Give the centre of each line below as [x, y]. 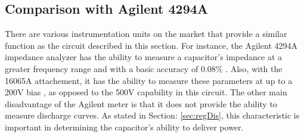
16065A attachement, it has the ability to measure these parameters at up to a [149, 80]
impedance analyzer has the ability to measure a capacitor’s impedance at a [144, 57]
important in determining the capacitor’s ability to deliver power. [124, 127]
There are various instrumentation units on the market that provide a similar [146, 34]
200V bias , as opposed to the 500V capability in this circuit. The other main [146, 92]
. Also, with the [254, 68]
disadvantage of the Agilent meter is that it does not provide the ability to [141, 103]
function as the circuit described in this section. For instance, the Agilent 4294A [151, 45]
